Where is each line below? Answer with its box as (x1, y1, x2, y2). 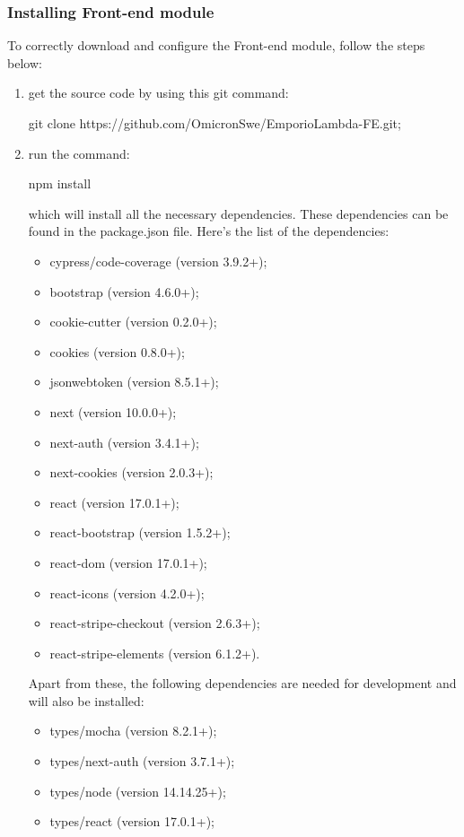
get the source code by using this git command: (28, 83, 289, 102)
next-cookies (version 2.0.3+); (49, 463, 214, 482)
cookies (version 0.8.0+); (49, 342, 185, 361)
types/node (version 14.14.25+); (49, 781, 226, 800)
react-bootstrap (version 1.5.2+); (49, 523, 231, 542)
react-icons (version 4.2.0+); (49, 583, 205, 602)
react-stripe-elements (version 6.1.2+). (49, 643, 260, 662)
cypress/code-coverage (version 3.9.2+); (49, 251, 267, 270)
